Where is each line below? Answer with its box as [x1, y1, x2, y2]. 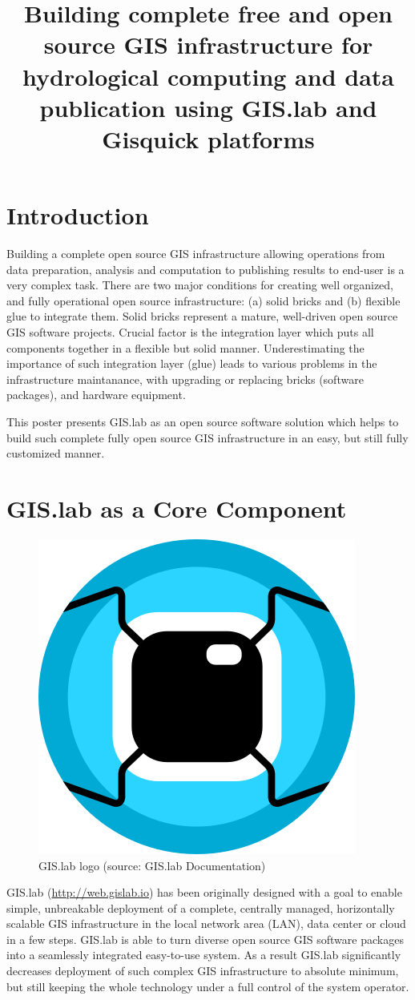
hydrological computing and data [22, 59, 394, 92]
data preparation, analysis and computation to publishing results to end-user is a [6, 260, 405, 277]
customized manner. [6, 445, 105, 462]
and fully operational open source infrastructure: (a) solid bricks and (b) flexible [6, 292, 401, 308]
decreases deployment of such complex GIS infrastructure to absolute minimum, [6, 962, 399, 979]
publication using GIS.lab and [39, 91, 377, 123]
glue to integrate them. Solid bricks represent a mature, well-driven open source [6, 308, 398, 325]
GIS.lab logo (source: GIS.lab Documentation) [38, 857, 266, 873]
